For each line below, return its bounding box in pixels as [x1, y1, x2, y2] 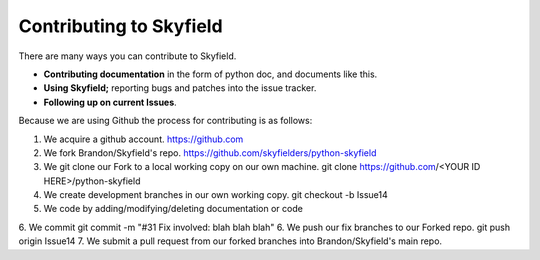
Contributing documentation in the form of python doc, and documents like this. [43, 68, 378, 80]
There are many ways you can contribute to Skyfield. [18, 50, 237, 62]
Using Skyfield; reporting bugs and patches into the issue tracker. [43, 82, 317, 94]
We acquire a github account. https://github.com [43, 133, 244, 145]
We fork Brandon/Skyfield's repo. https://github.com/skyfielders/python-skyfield [43, 146, 377, 159]
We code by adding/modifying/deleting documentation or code [43, 203, 304, 215]
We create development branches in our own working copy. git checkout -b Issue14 [43, 189, 389, 201]
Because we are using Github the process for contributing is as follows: [18, 115, 313, 127]
